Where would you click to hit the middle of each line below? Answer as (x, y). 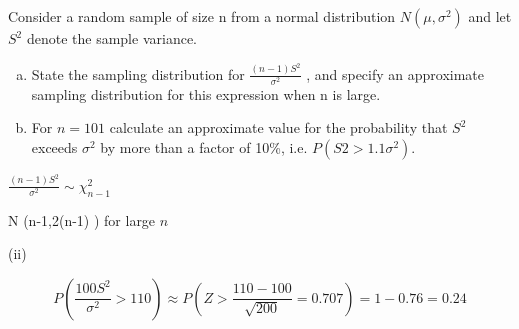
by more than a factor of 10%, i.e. (204, 146)
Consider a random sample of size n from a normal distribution (202, 16)
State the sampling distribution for (138, 73)
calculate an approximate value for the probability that (278, 127)
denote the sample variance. (111, 38)
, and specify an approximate (395, 73)
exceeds (54, 146)
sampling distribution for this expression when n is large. (206, 93)
